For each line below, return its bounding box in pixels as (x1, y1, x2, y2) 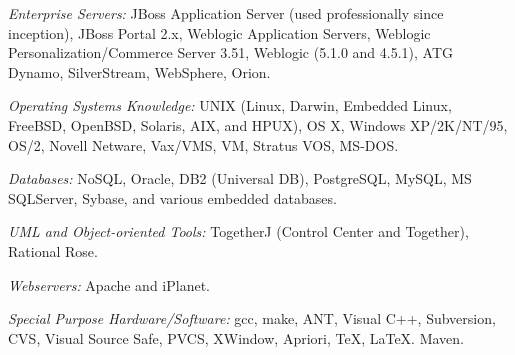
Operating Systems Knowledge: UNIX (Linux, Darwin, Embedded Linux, (8, 95, 452, 116)
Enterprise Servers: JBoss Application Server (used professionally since (8, 3, 444, 23)
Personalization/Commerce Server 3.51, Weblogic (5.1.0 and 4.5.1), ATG (8, 42, 454, 63)
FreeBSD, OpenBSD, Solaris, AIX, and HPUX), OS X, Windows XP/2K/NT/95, (8, 114, 508, 135)
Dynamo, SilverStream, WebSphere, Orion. (8, 61, 271, 82)
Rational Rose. (8, 240, 98, 261)
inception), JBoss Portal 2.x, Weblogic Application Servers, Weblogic (8, 22, 431, 43)
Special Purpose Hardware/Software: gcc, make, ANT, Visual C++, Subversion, (8, 308, 496, 329)
